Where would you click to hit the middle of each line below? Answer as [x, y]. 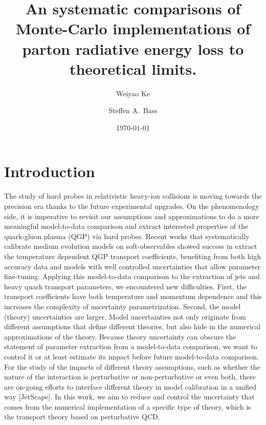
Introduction [50, 171]
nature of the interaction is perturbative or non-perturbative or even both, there [130, 377]
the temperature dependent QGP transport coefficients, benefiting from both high [132, 256]
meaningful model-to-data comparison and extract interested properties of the [126, 226]
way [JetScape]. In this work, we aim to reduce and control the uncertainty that [129, 397]
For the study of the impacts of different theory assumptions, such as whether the [132, 366]
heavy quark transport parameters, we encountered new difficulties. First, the [126, 286]
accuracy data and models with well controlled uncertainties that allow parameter [132, 266]
